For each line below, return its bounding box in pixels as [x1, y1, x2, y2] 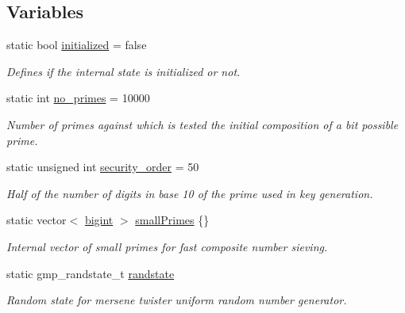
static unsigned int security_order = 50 [6, 158, 199, 175]
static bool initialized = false [6, 36, 147, 53]
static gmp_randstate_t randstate [6, 265, 175, 281]
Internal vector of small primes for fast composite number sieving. [6, 238, 328, 254]
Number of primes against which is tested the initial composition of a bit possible [6, 116, 399, 132]
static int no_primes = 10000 [6, 90, 150, 106]
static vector [6, 212, 67, 228]
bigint [84, 212, 114, 228]
